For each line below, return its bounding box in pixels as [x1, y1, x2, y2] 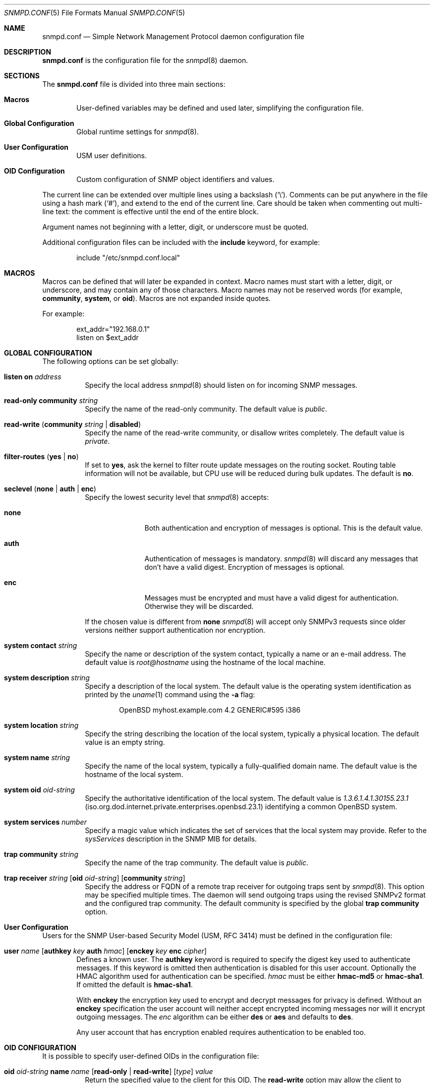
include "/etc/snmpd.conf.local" [76, 253, 180, 262]
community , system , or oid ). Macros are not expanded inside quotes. [42, 294, 271, 302]
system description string [4, 673, 90, 682]
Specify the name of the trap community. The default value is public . [85, 858, 309, 867]
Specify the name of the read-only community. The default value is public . [85, 405, 327, 413]
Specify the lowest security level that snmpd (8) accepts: [85, 493, 269, 501]
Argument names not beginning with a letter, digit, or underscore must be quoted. [42, 223, 309, 231]
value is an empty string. [85, 738, 165, 746]
